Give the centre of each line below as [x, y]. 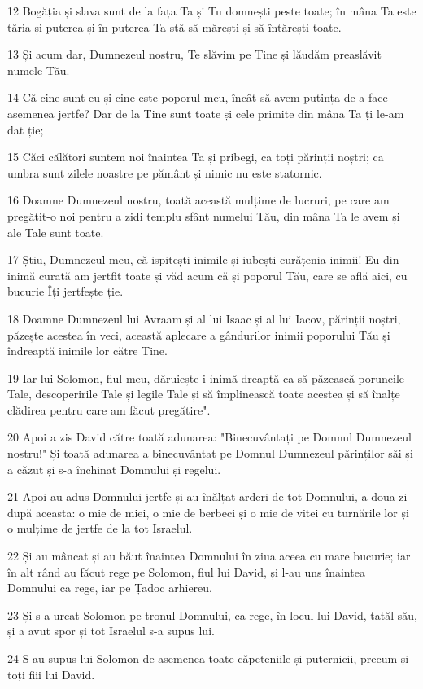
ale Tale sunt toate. [56, 232]
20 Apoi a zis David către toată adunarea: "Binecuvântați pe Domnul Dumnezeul [209, 437]
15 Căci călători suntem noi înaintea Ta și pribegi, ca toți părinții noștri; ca [196, 157]
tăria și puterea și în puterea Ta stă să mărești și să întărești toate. [174, 26]
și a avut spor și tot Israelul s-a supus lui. [111, 631]
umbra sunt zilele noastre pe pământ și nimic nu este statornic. [165, 172]
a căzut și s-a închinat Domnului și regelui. [114, 469]
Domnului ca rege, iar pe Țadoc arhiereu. [110, 588]
